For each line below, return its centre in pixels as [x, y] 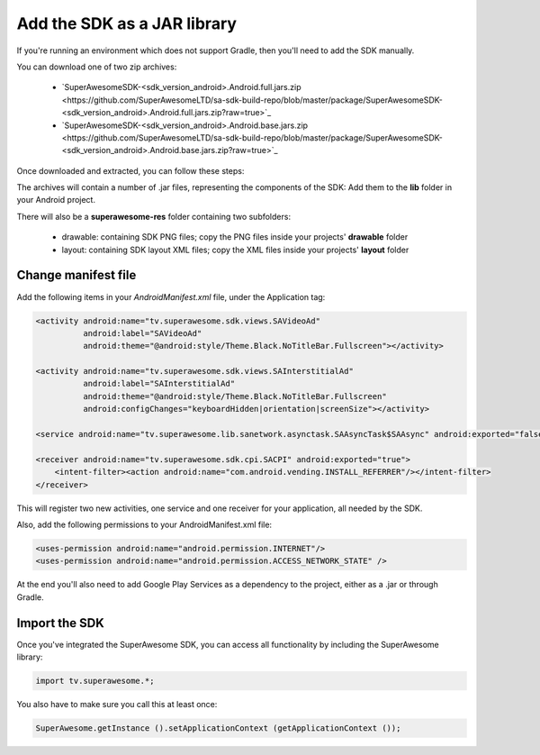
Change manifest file [76, 275]
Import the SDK [61, 623]
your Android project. [56, 200]
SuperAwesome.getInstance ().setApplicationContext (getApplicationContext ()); [218, 728]
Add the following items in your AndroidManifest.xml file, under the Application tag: [171, 296]
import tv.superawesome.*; [95, 681]
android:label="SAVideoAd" [142, 333]
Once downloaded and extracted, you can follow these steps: [130, 170]
